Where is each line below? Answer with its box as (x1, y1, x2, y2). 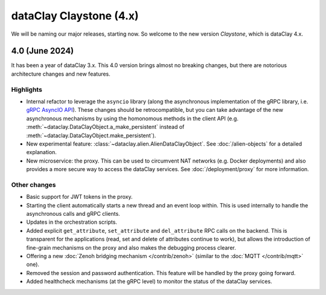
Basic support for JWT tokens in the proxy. (26, 193, 133, 201)
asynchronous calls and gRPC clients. (26, 210, 120, 218)
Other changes (11, 180, 56, 189)
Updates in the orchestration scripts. (26, 218, 118, 226)
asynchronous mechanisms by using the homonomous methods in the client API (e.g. (26, 115, 238, 122)
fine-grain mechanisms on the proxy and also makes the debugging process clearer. (26, 244, 237, 251)
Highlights (11, 85, 42, 94)
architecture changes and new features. (11, 70, 111, 77)
